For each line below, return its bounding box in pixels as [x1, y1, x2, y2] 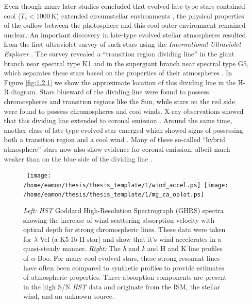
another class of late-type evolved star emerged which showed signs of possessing [4, 125, 243, 135]
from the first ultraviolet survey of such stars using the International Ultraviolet [4, 39, 241, 49]
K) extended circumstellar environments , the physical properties [51, 10, 244, 20]
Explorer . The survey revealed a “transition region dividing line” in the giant [4, 48, 235, 58]
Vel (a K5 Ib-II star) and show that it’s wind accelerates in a [40, 233, 221, 244]
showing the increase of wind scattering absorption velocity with [23, 215, 215, 225]
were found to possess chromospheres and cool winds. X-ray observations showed [4, 106, 244, 116]
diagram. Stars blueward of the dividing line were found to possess [11, 87, 209, 97]
